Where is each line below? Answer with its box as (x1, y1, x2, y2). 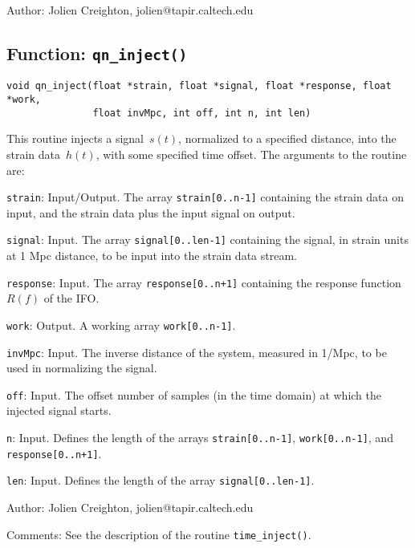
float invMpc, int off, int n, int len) (92, 107, 311, 119)
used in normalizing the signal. (6, 359, 157, 376)
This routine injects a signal (6, 130, 144, 147)
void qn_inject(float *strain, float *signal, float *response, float (6, 80, 392, 92)
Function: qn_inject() (6, 40, 188, 65)
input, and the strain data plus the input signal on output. (6, 204, 295, 221)
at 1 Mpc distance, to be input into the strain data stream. (6, 247, 297, 264)
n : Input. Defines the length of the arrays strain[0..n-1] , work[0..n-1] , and (6, 429, 393, 446)
